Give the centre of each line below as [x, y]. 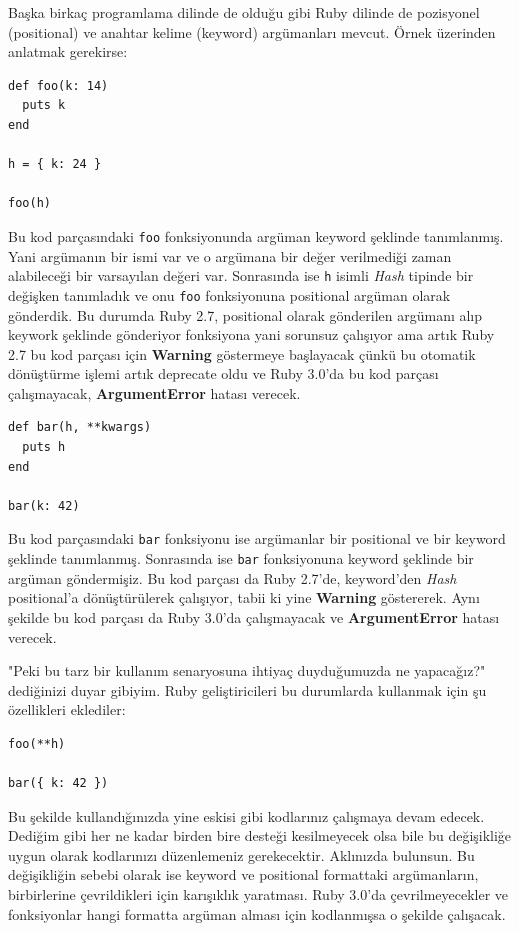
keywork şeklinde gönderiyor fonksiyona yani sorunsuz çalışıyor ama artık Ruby [251, 334]
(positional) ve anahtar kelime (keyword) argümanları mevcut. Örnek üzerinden [252, 31]
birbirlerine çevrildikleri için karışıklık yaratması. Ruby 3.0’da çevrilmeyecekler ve [258, 894]
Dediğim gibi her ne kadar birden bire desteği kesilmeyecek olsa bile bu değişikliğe [260, 835]
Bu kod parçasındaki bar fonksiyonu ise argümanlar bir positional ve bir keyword [257, 538]
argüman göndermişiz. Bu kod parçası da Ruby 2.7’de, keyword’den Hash [232, 577]
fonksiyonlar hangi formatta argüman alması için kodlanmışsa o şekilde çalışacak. [257, 913]
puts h [44, 447]
